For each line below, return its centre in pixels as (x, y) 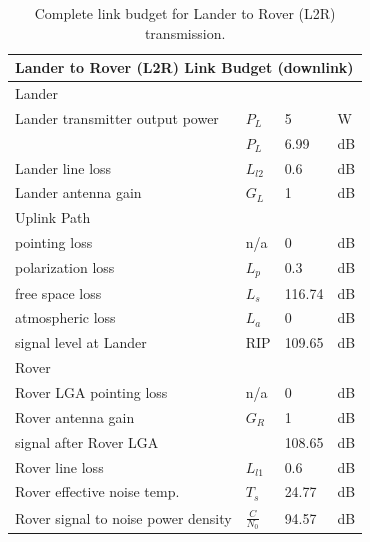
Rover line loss (59, 466)
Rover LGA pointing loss (91, 392)
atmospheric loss (65, 317)
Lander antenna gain (78, 192)
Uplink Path (53, 217)
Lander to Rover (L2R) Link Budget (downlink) (184, 67)
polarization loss (65, 267)
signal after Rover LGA (87, 441)
